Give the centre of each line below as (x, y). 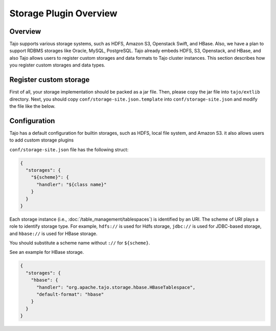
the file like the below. (32, 106)
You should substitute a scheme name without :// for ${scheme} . (80, 243)
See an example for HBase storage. (47, 252)
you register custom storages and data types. (57, 65)
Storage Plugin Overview (63, 13)
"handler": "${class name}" (72, 184)
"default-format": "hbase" (70, 294)
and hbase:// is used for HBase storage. (53, 233)
